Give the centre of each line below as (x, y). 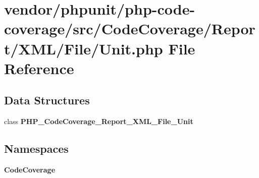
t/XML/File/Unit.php (84, 48)
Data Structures (47, 100)
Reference (39, 68)
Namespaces (36, 149)
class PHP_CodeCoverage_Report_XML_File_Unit (99, 121)
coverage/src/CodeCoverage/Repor (130, 28)
